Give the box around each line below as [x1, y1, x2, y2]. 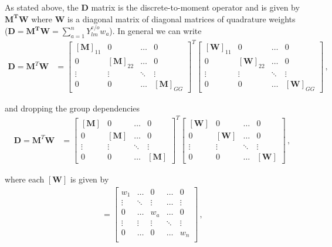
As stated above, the [5, 1, 79, 13]
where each [5, 173, 45, 185]
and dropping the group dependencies [5, 101, 140, 114]
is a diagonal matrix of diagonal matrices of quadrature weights [67, 12, 296, 25]
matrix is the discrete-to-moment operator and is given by [91, 1, 300, 13]
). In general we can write [109, 25, 202, 36]
